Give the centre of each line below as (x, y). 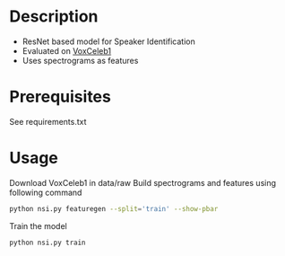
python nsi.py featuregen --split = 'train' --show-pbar (114, 208)
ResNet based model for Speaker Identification (108, 41)
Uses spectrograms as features (80, 60)
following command (46, 192)
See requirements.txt (48, 121)
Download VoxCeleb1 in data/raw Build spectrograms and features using (142, 182)
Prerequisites (60, 97)
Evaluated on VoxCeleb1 (67, 50)
